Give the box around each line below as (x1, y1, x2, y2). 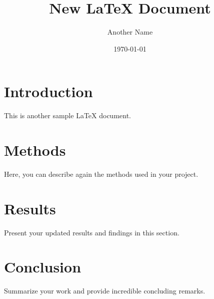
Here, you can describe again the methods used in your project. (4, 168, 198, 179)
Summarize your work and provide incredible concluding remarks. (4, 285, 205, 296)
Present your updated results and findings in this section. (4, 227, 179, 237)
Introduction (4, 81, 93, 102)
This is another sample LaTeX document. (4, 110, 131, 121)
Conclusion (4, 256, 81, 277)
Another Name (107, 27, 153, 37)
